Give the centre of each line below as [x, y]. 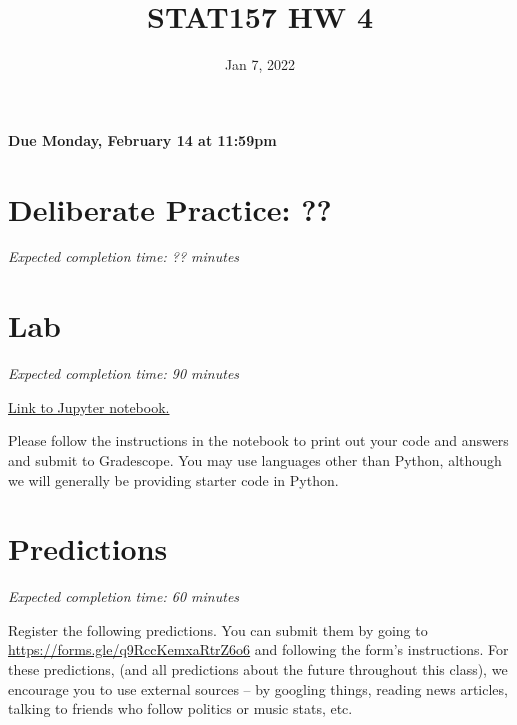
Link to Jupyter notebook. [89, 406]
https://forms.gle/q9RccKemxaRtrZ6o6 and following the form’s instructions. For [258, 649]
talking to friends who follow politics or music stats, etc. [180, 708]
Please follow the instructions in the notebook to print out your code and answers [258, 440]
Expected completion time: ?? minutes [124, 256]
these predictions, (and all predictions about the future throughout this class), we [258, 669]
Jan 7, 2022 [260, 64]
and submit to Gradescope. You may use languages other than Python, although [255, 459]
